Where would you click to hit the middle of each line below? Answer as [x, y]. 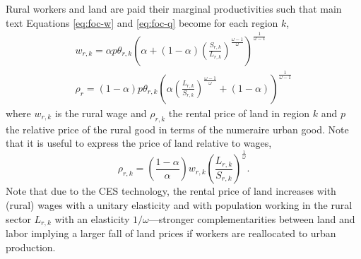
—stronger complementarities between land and [252, 218]
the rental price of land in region [239, 113]
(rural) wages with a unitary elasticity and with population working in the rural [179, 204]
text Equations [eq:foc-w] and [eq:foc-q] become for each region [142, 22]
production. [31, 247]
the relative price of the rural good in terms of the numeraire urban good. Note [177, 129]
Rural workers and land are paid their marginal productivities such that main [174, 8]
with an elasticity [92, 218]
